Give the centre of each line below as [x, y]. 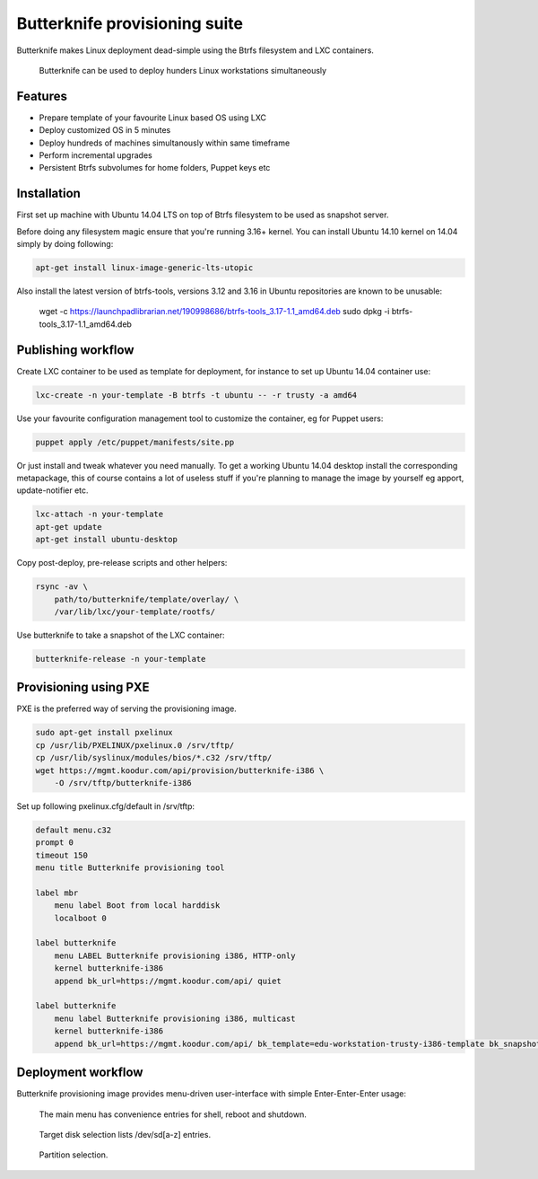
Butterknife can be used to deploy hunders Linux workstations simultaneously [183, 70]
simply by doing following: [65, 244]
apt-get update [69, 527]
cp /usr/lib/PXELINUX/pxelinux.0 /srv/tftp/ [135, 745]
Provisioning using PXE [83, 687]
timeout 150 [62, 855]
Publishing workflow [75, 350]
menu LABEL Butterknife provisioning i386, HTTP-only [175, 955]
